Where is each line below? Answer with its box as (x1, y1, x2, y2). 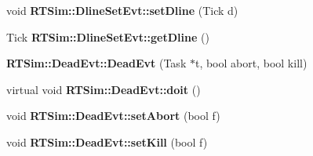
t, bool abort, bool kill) (195, 55, 308, 71)
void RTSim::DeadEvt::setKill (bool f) (6, 133, 208, 150)
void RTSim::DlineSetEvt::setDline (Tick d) (6, 2, 238, 18)
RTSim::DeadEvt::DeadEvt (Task (6, 55, 187, 71)
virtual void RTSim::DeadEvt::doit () (6, 81, 201, 97)
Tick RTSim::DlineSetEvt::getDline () (6, 28, 209, 45)
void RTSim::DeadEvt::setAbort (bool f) (6, 107, 220, 124)
